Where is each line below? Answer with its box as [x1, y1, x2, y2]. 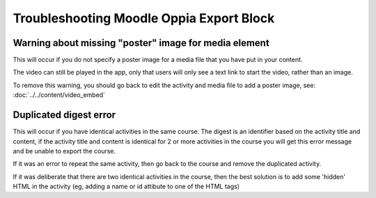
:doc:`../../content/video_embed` [13, 91, 106, 99]
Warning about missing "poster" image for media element [13, 37, 269, 49]
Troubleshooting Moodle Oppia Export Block [13, 10, 275, 26]
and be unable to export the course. [13, 146, 116, 155]
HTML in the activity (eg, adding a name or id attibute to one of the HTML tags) [13, 182, 240, 191]
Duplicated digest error [13, 109, 116, 121]
